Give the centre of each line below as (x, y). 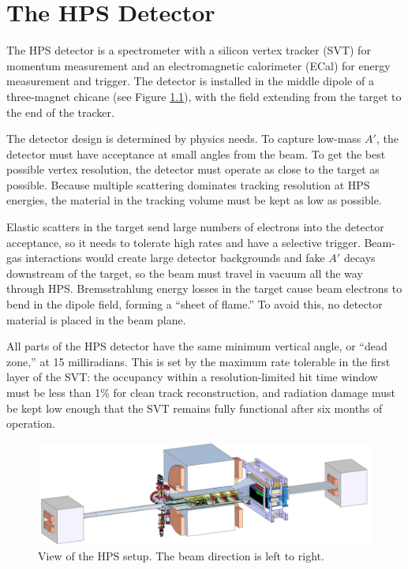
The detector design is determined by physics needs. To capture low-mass (184, 139)
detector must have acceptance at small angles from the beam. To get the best (196, 153)
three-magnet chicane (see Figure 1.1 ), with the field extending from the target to (204, 96)
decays (359, 258)
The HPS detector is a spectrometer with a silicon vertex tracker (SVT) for (189, 50)
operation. (31, 423)
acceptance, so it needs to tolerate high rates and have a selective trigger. (183, 242)
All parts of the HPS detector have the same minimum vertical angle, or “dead (197, 346)
